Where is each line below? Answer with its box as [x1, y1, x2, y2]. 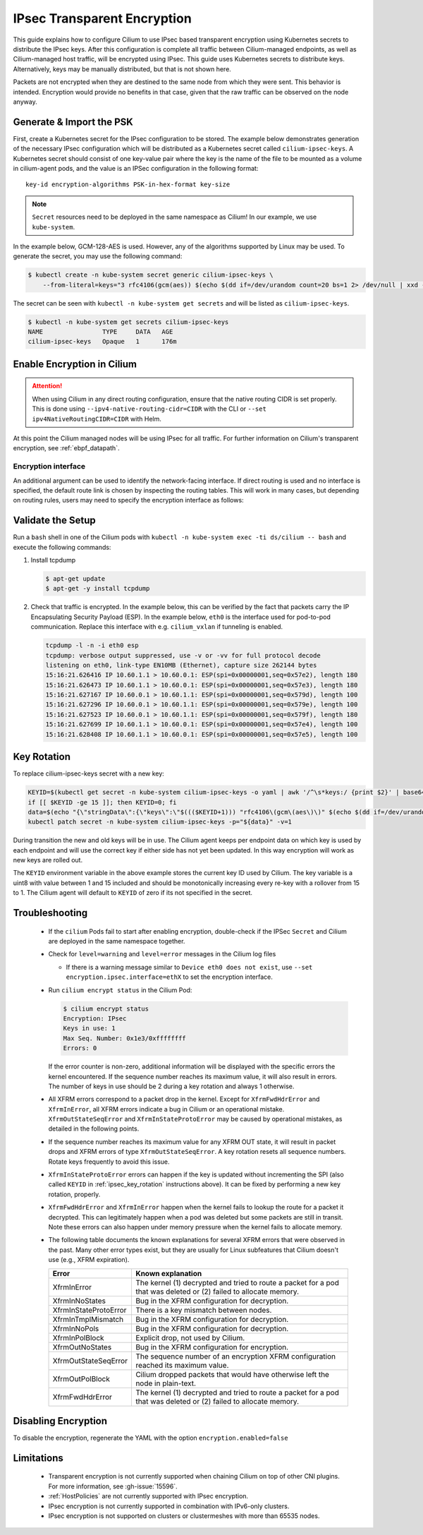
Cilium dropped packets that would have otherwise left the [135, 1369, 329, 1379]
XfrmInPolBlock [52, 1332, 105, 1342]
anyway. [13, 97, 38, 106]
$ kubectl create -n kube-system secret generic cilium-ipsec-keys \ [27, 271, 274, 279]
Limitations [13, 1452, 63, 1464]
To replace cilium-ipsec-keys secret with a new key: [13, 769, 165, 778]
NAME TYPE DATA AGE [27, 328, 173, 336]
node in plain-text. [135, 1378, 197, 1388]
